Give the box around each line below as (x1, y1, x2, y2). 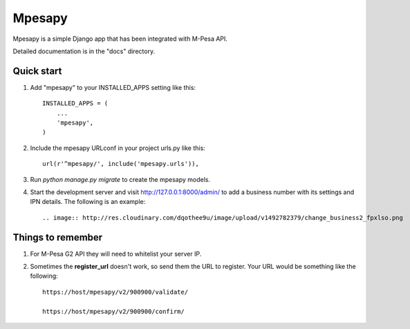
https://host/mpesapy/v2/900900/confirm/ (42, 308, 185, 315)
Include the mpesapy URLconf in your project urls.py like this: (30, 144, 205, 152)
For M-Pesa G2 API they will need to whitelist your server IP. (30, 250, 202, 258)
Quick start (12, 65, 62, 77)
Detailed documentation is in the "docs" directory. (12, 47, 156, 55)
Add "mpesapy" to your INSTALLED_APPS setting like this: (30, 83, 196, 91)
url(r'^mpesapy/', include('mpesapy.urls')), (42, 160, 200, 168)
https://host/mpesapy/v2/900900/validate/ (42, 288, 189, 296)
